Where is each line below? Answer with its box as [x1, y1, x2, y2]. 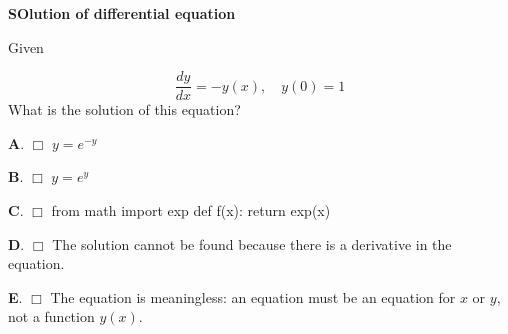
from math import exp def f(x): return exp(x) [51, 200, 331, 221]
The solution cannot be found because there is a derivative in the [52, 233, 452, 254]
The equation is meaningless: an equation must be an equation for [50, 286, 456, 307]
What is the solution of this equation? [8, 99, 241, 120]
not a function [8, 306, 95, 327]
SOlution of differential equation [8, 3, 236, 23]
